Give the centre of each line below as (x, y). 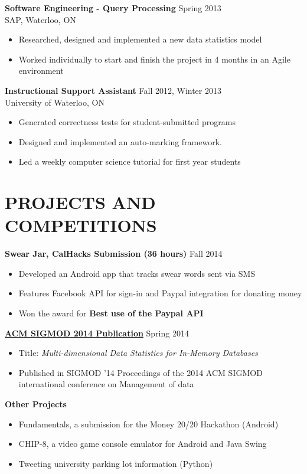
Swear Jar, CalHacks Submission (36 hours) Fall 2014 (114, 254)
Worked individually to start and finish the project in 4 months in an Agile (154, 59)
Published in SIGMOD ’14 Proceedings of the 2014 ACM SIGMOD (141, 372)
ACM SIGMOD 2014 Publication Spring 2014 (97, 333)
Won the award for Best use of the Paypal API (111, 313)
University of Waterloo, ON (55, 102)
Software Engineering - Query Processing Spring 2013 (113, 8)
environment (41, 71)
